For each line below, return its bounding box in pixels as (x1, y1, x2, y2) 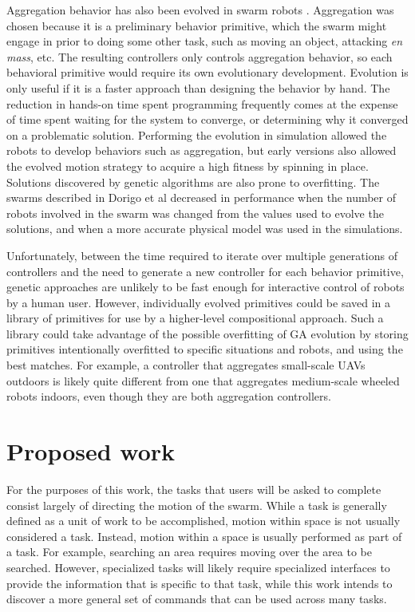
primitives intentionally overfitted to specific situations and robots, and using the (6, 341, 403, 357)
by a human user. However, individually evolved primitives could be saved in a (6, 294, 391, 310)
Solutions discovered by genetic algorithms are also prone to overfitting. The (6, 173, 380, 190)
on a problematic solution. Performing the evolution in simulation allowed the (6, 126, 387, 143)
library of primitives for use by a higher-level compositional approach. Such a (6, 310, 384, 326)
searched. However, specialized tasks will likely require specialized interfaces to (6, 559, 390, 575)
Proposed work (6, 435, 176, 468)
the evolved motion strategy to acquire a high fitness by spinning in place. (6, 157, 369, 174)
